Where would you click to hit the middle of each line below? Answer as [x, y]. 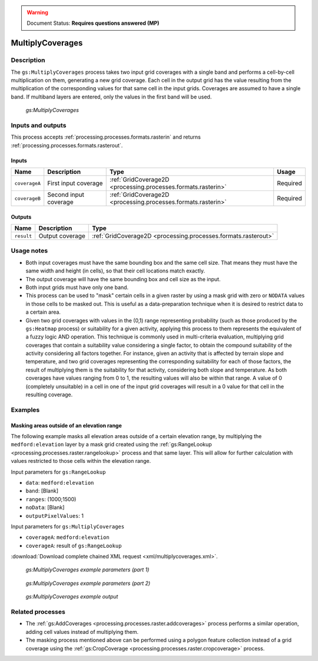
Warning [37, 12]
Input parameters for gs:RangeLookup [58, 472]
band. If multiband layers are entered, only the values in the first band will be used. [111, 97]
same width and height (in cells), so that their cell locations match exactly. [115, 271]
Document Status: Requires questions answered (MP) [93, 23]
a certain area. [43, 312]
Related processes [38, 612]
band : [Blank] [42, 491]
